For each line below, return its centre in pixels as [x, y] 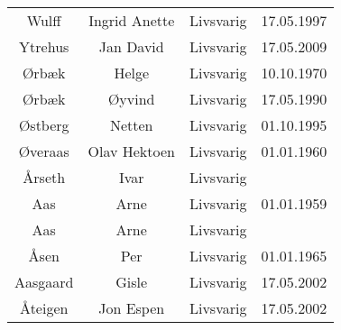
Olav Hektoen [131, 151]
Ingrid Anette [132, 20]
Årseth [44, 177]
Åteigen [44, 308]
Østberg [44, 125]
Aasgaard [44, 282]
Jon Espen [132, 308]
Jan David [131, 46]
